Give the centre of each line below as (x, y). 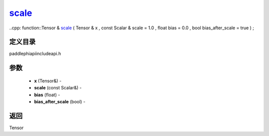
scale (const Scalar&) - (58, 88)
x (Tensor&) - (48, 81)
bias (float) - (47, 95)
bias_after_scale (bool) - (60, 102)
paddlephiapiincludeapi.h (35, 54)
